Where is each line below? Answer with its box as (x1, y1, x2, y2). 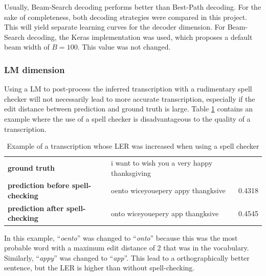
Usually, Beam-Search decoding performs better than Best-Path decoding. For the (4, 2, 261, 12)
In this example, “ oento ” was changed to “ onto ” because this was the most (4, 232, 238, 243)
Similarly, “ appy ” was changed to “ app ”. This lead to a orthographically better (4, 252, 250, 263)
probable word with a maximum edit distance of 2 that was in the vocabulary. (4, 242, 249, 253)
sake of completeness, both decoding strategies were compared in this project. (4, 11, 248, 22)
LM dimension (4, 63, 65, 76)
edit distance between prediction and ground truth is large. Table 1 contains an (4, 103, 253, 114)
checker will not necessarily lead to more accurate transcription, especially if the (4, 93, 255, 104)
